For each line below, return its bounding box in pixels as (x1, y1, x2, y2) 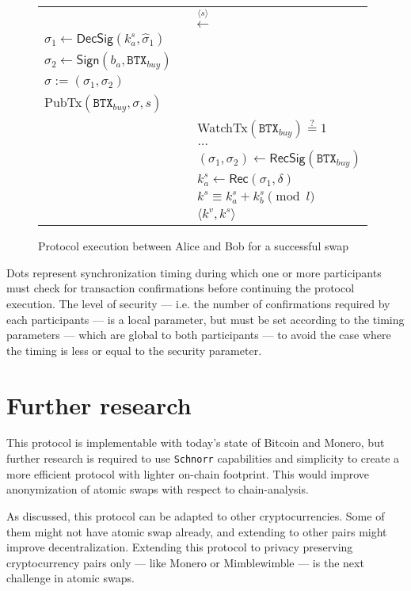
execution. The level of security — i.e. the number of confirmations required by (6, 295, 390, 311)
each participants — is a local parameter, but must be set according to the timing (6, 311, 405, 327)
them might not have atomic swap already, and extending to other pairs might (6, 523, 387, 540)
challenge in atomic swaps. (6, 570, 135, 586)
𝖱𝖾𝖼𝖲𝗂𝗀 (269, 152, 306, 166)
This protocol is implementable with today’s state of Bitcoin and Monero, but (6, 434, 385, 451)
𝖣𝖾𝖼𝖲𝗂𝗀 (76, 32, 113, 46)
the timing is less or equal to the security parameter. (6, 341, 262, 358)
